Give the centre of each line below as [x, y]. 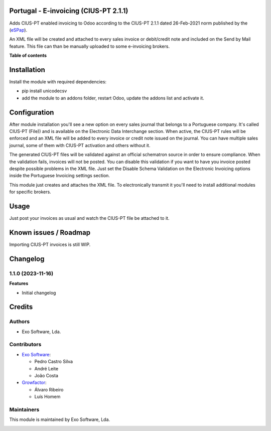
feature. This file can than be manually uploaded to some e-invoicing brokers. [90, 46]
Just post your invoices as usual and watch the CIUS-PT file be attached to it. [89, 218]
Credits [21, 307]
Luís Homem [47, 397]
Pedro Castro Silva [53, 362]
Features [19, 283]
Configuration [32, 112]
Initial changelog [39, 293]
